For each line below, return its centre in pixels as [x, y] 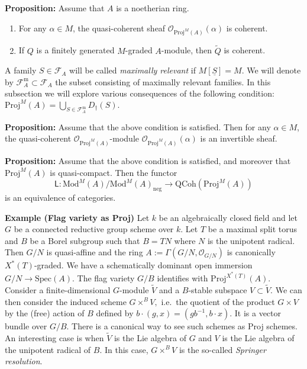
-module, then [187, 50]
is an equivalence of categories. [60, 198]
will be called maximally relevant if [133, 70]
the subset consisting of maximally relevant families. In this [163, 81]
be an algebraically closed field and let [228, 217]
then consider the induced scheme [66, 301]
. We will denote [271, 70]
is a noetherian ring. [153, 8]
